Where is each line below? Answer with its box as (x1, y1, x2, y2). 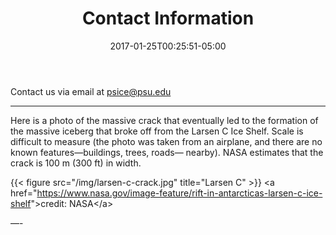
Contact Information (81, 7, 255, 30)
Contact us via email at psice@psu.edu (10, 85, 172, 97)
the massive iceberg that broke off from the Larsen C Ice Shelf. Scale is (10, 125, 304, 137)
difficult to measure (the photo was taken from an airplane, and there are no (10, 135, 323, 147)
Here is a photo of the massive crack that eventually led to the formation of (10, 114, 319, 126)
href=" (10, 187, 38, 199)
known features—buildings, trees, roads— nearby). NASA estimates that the (10, 146, 324, 158)
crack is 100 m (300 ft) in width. (10, 157, 142, 169)
